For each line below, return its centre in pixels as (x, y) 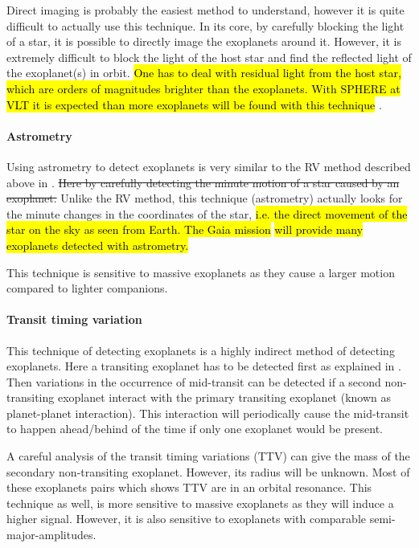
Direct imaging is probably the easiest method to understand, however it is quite (205, 10)
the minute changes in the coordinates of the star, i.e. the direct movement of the (207, 213)
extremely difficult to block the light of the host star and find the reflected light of (209, 57)
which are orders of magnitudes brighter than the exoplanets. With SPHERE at (203, 88)
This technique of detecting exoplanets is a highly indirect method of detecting (201, 350)
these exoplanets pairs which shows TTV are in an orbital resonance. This (189, 487)
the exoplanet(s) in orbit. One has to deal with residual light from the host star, (204, 73)
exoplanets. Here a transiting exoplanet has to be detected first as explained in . (204, 366)
